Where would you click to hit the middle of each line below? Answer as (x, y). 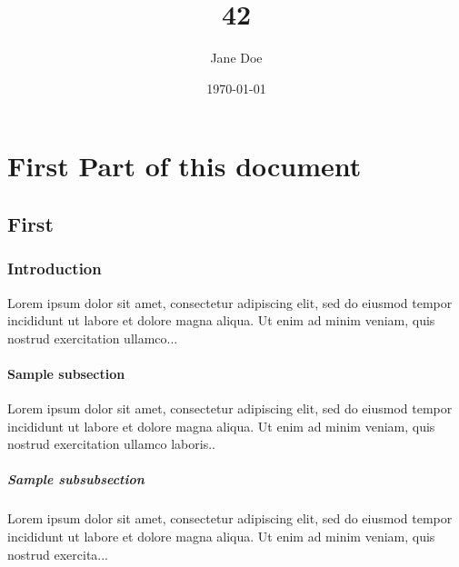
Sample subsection (66, 373)
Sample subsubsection (76, 479)
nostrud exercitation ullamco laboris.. (111, 444)
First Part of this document (185, 166)
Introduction (55, 269)
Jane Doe (236, 58)
